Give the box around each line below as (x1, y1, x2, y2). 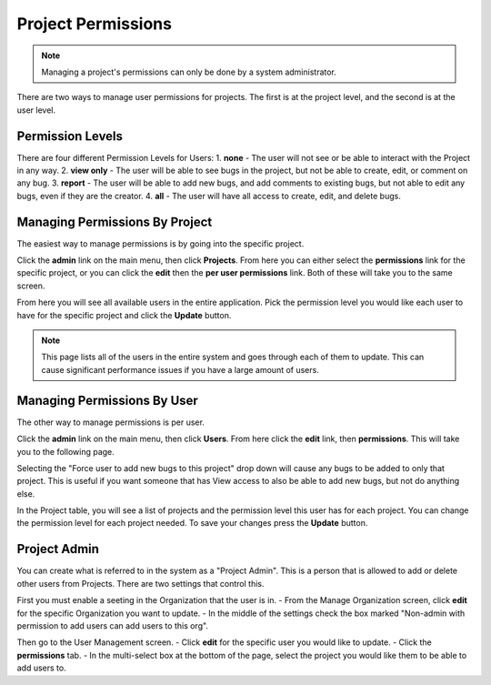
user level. (16, 105, 56, 116)
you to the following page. (16, 446, 115, 457)
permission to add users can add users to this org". (16, 620, 209, 631)
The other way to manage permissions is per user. (16, 417, 205, 428)
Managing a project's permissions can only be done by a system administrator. (41, 66, 336, 77)
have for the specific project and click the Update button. (16, 309, 232, 320)
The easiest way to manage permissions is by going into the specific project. (16, 237, 305, 249)
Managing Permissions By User (16, 392, 199, 408)
